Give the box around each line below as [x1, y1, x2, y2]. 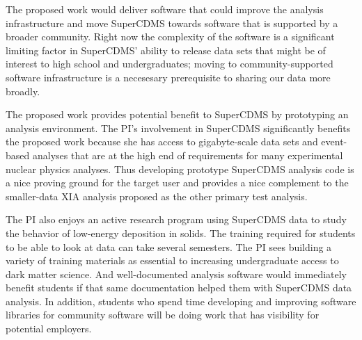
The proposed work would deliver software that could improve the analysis [6, 2, 324, 16]
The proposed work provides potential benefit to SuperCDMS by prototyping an [6, 107, 349, 122]
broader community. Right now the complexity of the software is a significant [6, 29, 335, 44]
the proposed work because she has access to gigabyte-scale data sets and [6, 134, 318, 149]
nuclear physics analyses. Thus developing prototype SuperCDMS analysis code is [6, 161, 354, 176]
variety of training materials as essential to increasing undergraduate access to [6, 253, 339, 268]
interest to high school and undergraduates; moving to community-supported [6, 56, 333, 71]
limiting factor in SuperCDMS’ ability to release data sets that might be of [6, 42, 326, 57]
